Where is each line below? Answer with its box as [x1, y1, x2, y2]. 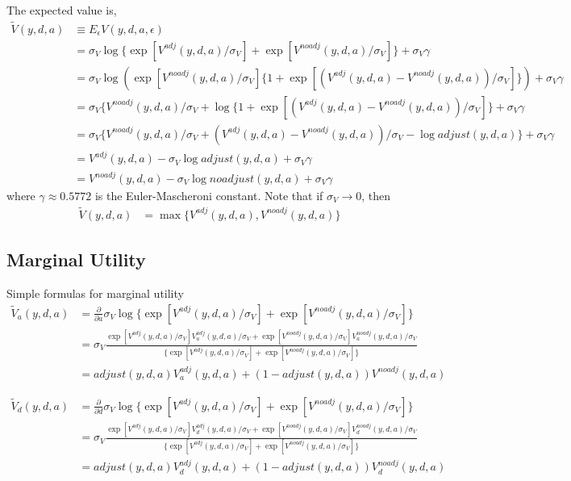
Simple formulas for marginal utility [6, 285, 184, 302]
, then [361, 187, 391, 204]
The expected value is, [6, 2, 117, 18]
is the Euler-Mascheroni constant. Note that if [94, 187, 323, 204]
